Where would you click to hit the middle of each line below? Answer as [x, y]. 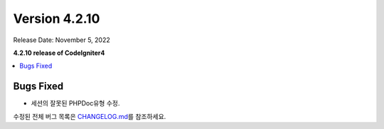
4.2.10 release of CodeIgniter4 [59, 53]
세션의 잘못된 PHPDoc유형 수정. [75, 103]
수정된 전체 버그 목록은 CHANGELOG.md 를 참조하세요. [90, 116]
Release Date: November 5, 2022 [62, 40]
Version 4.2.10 [57, 19]
